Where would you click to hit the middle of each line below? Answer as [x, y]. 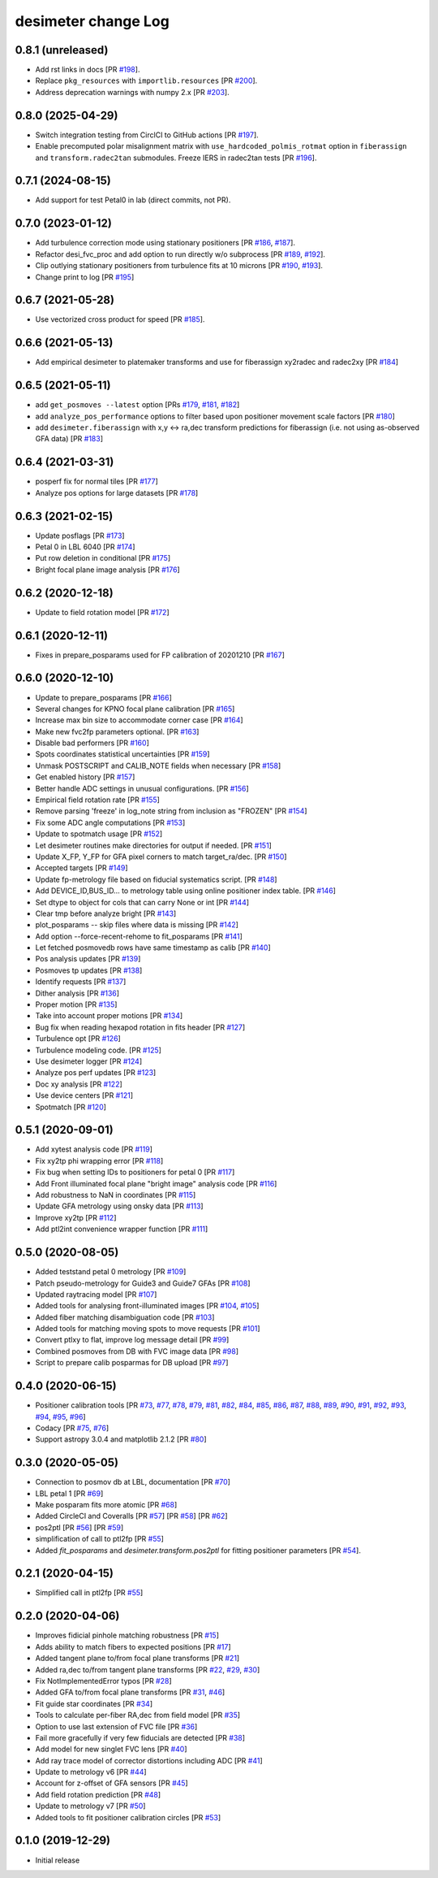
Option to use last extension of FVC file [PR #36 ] [116, 1726]
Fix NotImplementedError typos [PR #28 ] [103, 1681]
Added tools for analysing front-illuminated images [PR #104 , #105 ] [147, 1306]
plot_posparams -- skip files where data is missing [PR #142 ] [137, 925]
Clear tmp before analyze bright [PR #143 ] [106, 913]
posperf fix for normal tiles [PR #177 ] [97, 481]
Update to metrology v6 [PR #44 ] [91, 1772]
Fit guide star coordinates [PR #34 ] [94, 1703]
